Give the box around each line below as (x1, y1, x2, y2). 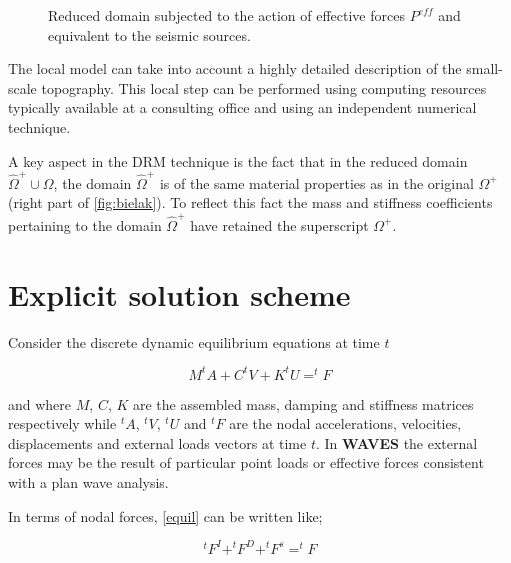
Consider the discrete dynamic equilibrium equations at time (8, 331, 380, 352)
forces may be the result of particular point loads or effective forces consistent (8, 452, 484, 473)
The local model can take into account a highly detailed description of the (8, 58, 462, 79)
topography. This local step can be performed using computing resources (41, 77, 487, 98)
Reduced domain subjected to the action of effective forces (48, 5, 405, 25)
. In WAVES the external (315, 432, 478, 453)
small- (466, 58, 503, 79)
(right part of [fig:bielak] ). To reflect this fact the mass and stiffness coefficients (8, 192, 493, 213)
